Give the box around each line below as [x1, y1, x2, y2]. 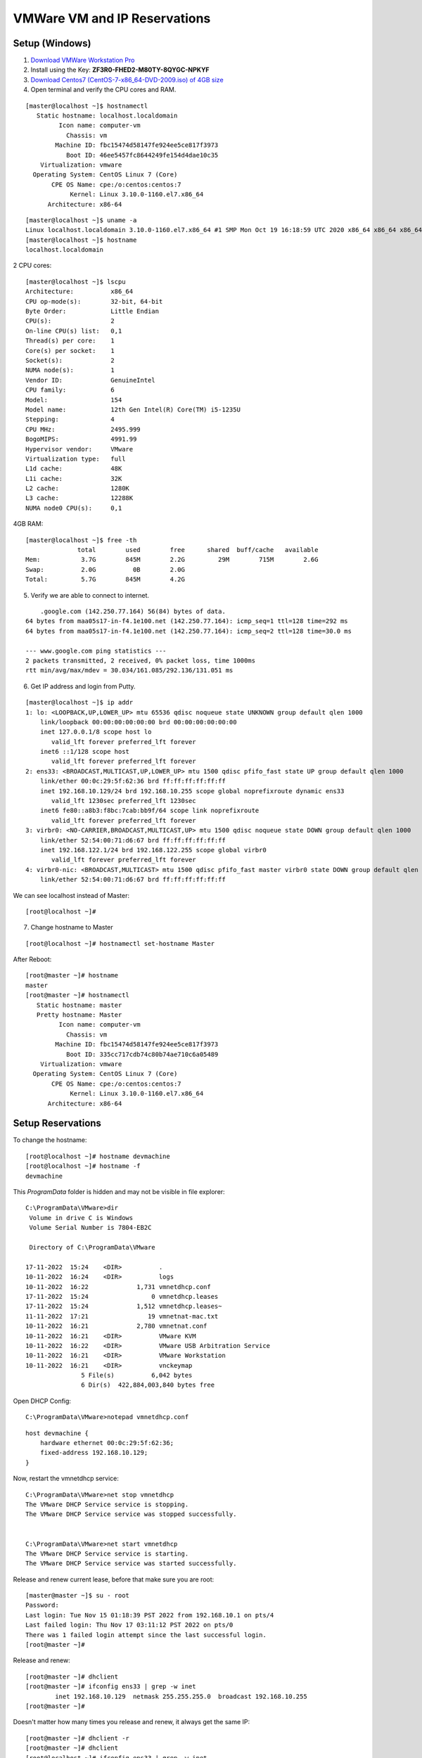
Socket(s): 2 [25, 357, 115, 364]
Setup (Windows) [13, 37, 91, 49]
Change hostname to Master [30, 923, 114, 932]
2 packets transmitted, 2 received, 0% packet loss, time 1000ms [25, 656, 256, 665]
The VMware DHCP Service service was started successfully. [25, 1560, 237, 1567]
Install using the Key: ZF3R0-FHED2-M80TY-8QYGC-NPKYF [30, 65, 210, 74]
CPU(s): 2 [25, 317, 115, 325]
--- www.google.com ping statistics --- [25, 647, 167, 655]
